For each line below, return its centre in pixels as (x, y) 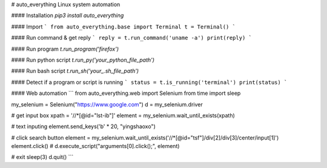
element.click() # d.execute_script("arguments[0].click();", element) (95, 146)
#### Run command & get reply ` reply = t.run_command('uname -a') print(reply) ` (132, 38)
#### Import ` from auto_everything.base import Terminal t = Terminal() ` (124, 27)
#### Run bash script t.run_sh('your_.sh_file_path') (75, 71)
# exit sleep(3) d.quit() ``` (42, 157)
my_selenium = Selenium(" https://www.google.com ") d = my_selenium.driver (107, 104)
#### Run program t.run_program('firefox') (65, 49)
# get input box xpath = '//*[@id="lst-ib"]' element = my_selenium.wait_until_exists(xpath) (123, 115)
